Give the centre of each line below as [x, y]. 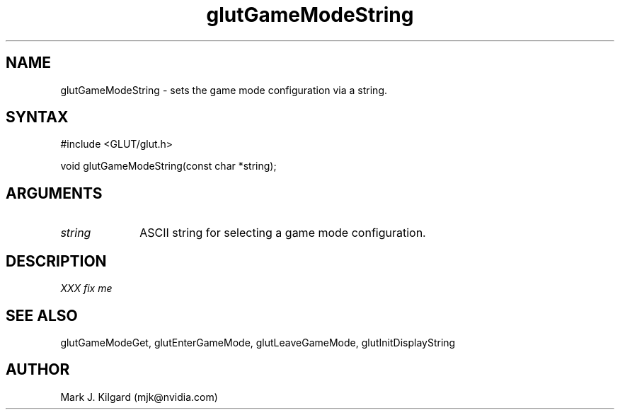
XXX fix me [86, 288]
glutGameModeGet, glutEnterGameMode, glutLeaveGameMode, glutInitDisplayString [258, 342]
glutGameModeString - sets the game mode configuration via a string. [224, 90]
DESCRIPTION [56, 261]
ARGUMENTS [54, 193]
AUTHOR [38, 370]
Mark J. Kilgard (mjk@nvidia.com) [139, 397]
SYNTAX [37, 117]
